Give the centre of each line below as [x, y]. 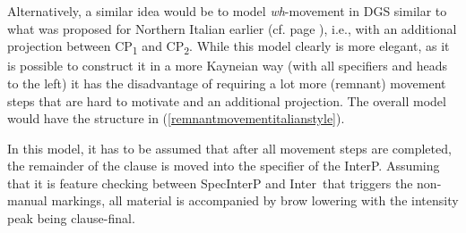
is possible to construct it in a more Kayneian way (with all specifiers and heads [228, 66]
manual [27, 200]
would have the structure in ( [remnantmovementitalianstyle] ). [176, 118]
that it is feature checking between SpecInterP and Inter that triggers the [210, 183]
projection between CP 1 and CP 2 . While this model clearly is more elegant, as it [229, 47]
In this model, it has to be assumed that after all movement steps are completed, [229, 148]
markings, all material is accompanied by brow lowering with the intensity [255, 200]
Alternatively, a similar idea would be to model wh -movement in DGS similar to [227, 11]
